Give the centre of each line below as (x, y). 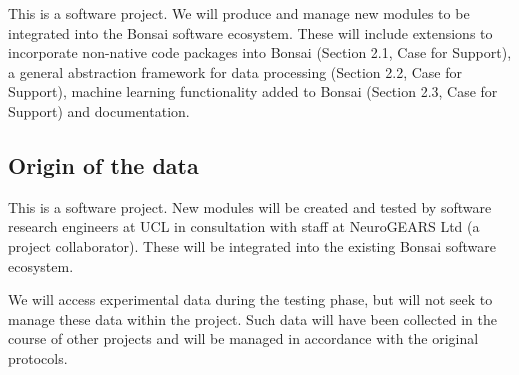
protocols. (38, 357)
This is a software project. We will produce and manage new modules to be (239, 13)
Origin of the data (103, 164)
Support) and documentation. (99, 110)
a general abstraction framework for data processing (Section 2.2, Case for (235, 71)
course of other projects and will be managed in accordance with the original (243, 338)
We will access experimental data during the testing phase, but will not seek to (250, 299)
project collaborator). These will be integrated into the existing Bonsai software (252, 245)
